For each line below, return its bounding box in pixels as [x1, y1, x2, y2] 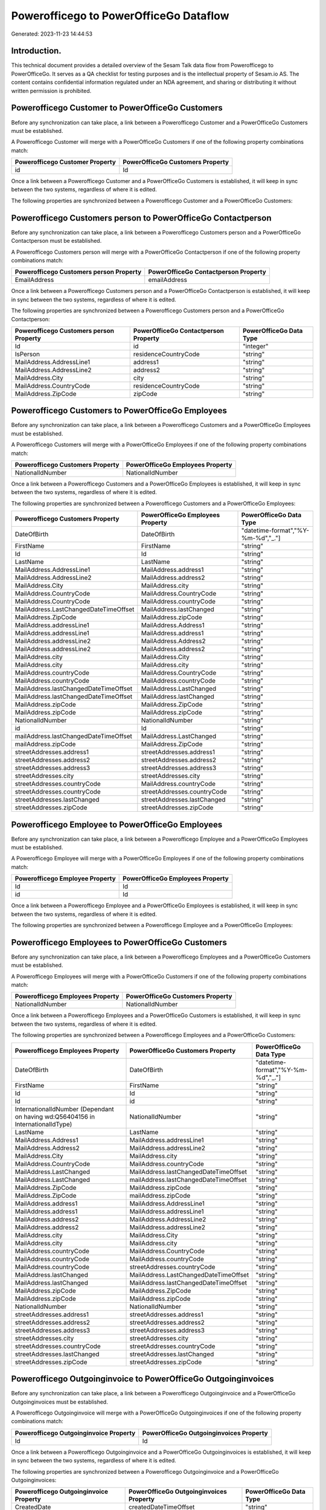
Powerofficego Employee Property [14, 875, 116, 883]
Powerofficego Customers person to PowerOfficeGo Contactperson [11, 213, 272, 223]
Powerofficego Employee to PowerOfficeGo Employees [11, 819, 223, 830]
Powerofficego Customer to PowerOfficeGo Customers [11, 103, 223, 113]
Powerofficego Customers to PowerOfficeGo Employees [11, 405, 228, 416]
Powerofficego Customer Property [14, 158, 116, 166]
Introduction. [11, 46, 62, 56]
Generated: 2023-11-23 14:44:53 [11, 30, 93, 37]
